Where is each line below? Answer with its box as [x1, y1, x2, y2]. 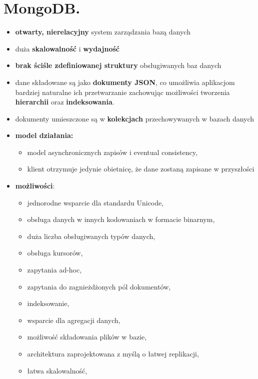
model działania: [15, 130, 73, 140]
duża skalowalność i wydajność [15, 43, 119, 53]
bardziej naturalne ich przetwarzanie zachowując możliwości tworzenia [15, 86, 230, 97]
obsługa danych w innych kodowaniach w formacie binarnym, [27, 214, 215, 224]
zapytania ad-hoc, [27, 264, 82, 275]
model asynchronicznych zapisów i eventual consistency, [27, 146, 197, 157]
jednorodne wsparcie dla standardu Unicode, [27, 197, 164, 207]
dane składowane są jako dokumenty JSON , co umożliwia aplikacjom [15, 76, 235, 87]
